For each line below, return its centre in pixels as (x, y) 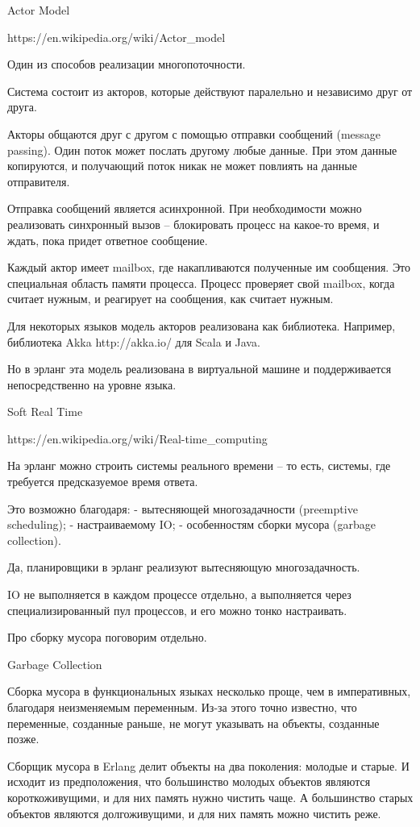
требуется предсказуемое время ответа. (103, 482)
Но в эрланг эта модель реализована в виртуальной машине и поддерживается (200, 369)
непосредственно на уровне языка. (92, 384)
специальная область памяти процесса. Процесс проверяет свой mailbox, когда (201, 283)
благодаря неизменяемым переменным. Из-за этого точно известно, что (182, 707)
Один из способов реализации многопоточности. (127, 64)
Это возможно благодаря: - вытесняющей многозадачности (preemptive (183, 508)
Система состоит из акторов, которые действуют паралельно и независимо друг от (210, 91)
